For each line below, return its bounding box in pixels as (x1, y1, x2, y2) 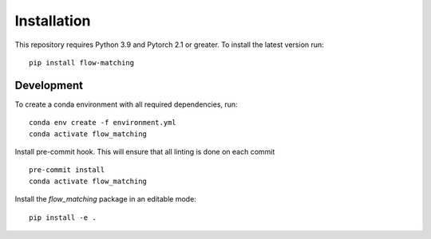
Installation (14, 12, 91, 29)
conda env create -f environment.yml (29, 118, 177, 127)
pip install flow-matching (29, 58, 135, 67)
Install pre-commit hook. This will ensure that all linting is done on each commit (14, 147, 275, 157)
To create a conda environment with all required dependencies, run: (14, 100, 239, 109)
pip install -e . (29, 213, 97, 222)
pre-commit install (29, 166, 105, 174)
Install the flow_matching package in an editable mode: (14, 194, 197, 204)
